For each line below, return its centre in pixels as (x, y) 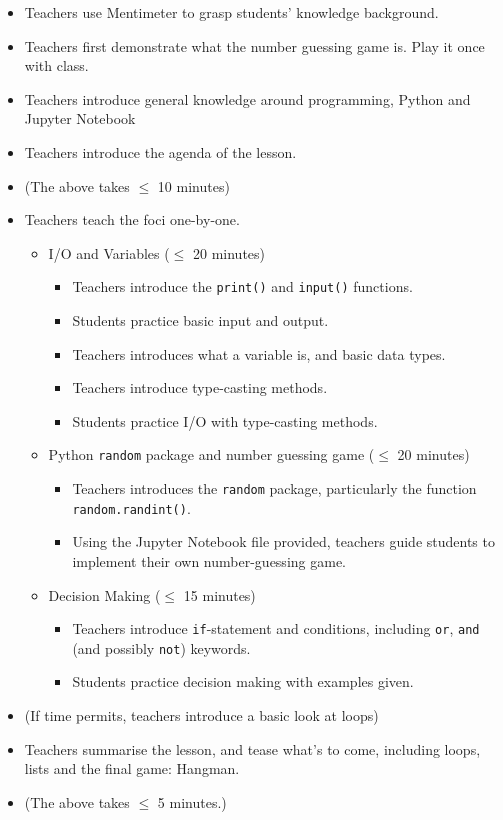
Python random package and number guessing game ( (211, 454)
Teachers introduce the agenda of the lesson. (160, 151)
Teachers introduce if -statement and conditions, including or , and (276, 628)
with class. (56, 65)
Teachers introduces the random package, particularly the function (274, 488)
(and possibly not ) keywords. (161, 647)
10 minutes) (193, 185)
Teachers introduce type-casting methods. (200, 387)
